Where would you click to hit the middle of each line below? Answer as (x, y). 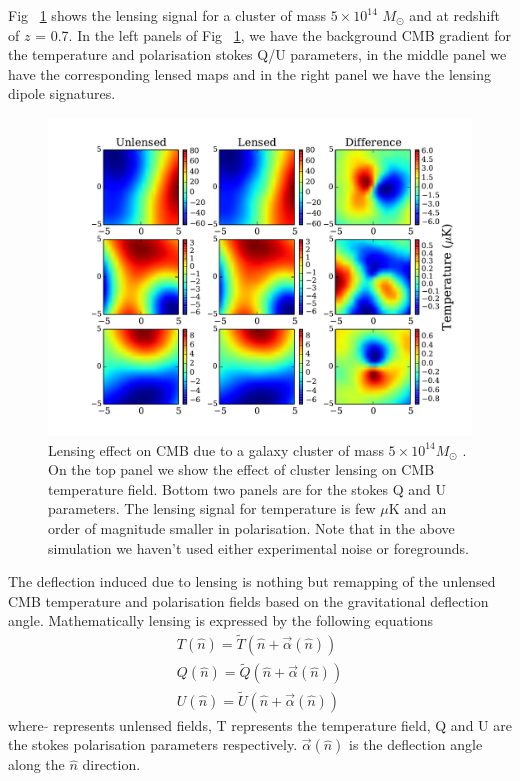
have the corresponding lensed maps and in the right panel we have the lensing (250, 73)
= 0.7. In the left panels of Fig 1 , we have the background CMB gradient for (273, 34)
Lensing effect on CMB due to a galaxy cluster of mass (216, 449)
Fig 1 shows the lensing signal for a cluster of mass (167, 15)
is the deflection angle (416, 744)
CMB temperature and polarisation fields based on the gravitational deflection (248, 600)
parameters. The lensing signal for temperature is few (212, 508)
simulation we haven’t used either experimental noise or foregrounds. (258, 547)
